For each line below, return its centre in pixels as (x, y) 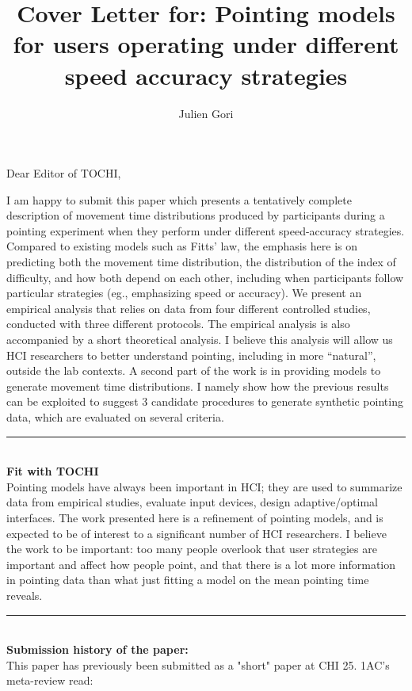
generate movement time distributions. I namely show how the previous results (198, 386)
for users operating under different (206, 44)
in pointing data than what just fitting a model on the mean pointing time (188, 580)
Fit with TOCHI (53, 471)
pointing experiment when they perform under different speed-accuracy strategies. (206, 230)
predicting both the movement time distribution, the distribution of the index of (201, 262)
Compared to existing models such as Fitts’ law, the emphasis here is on (182, 246)
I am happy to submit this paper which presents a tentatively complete (179, 199)
